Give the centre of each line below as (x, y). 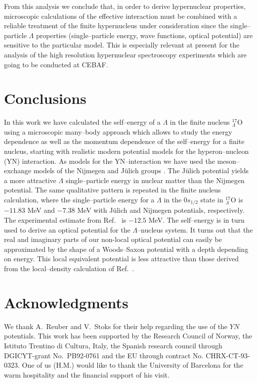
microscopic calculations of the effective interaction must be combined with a (121, 16)
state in (212, 200)
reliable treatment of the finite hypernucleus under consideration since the (116, 25)
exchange (18, 170)
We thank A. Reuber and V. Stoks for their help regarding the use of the (116, 326)
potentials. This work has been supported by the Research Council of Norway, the (128, 336)
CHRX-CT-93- (228, 355)
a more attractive (30, 180)
